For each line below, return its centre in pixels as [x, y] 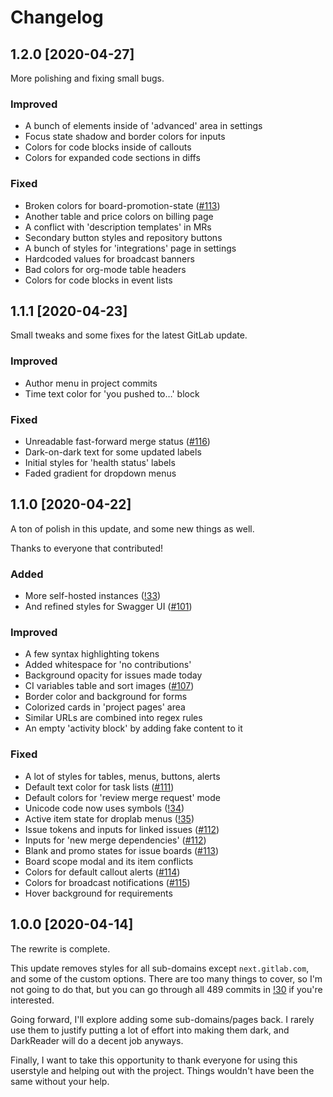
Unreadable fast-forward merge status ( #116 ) [117, 441]
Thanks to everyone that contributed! [87, 548]
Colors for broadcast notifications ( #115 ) [107, 882]
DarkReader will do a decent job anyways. [97, 1040]
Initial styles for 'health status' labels [100, 462]
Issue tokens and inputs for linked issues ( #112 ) [122, 829]
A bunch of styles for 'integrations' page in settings [130, 248]
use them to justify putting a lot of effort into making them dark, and [150, 1030]
